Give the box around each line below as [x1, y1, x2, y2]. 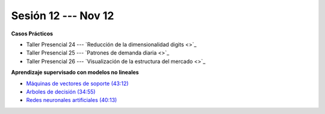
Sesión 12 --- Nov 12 [11, 9, 114, 22]
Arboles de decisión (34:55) [26, 88, 96, 95]
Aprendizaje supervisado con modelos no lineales [11, 69, 139, 76]
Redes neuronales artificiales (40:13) [26, 97, 117, 104]
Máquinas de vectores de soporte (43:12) [26, 80, 129, 87]
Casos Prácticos [11, 30, 54, 37]
